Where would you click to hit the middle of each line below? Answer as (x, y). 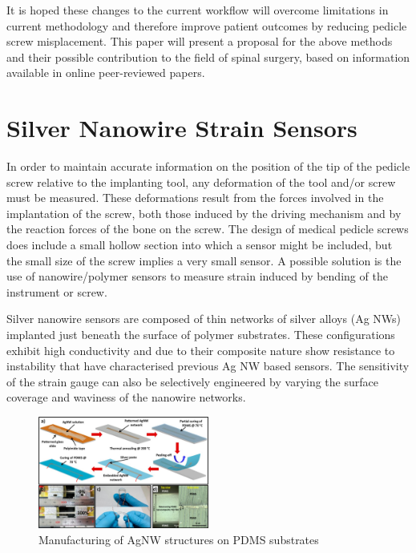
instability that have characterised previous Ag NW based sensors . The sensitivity (208, 366)
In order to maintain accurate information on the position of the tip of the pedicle (208, 166)
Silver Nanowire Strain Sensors (182, 128)
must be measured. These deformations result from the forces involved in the (195, 198)
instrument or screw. (57, 291)
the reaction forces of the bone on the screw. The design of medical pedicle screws (208, 229)
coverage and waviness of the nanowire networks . (126, 397)
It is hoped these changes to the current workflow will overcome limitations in (198, 10)
